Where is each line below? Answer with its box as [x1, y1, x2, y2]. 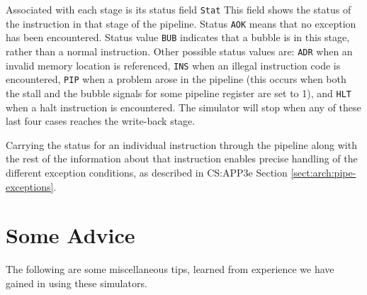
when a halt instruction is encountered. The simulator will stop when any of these [6, 99, 361, 114]
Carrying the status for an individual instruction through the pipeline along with [6, 137, 357, 152]
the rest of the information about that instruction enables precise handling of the [6, 151, 358, 166]
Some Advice [6, 221, 135, 250]
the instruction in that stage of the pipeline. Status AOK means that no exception [6, 16, 356, 30]
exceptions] [6, 179, 54, 194]
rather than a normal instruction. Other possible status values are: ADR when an [6, 43, 353, 58]
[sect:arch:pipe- [290, 165, 356, 179]
